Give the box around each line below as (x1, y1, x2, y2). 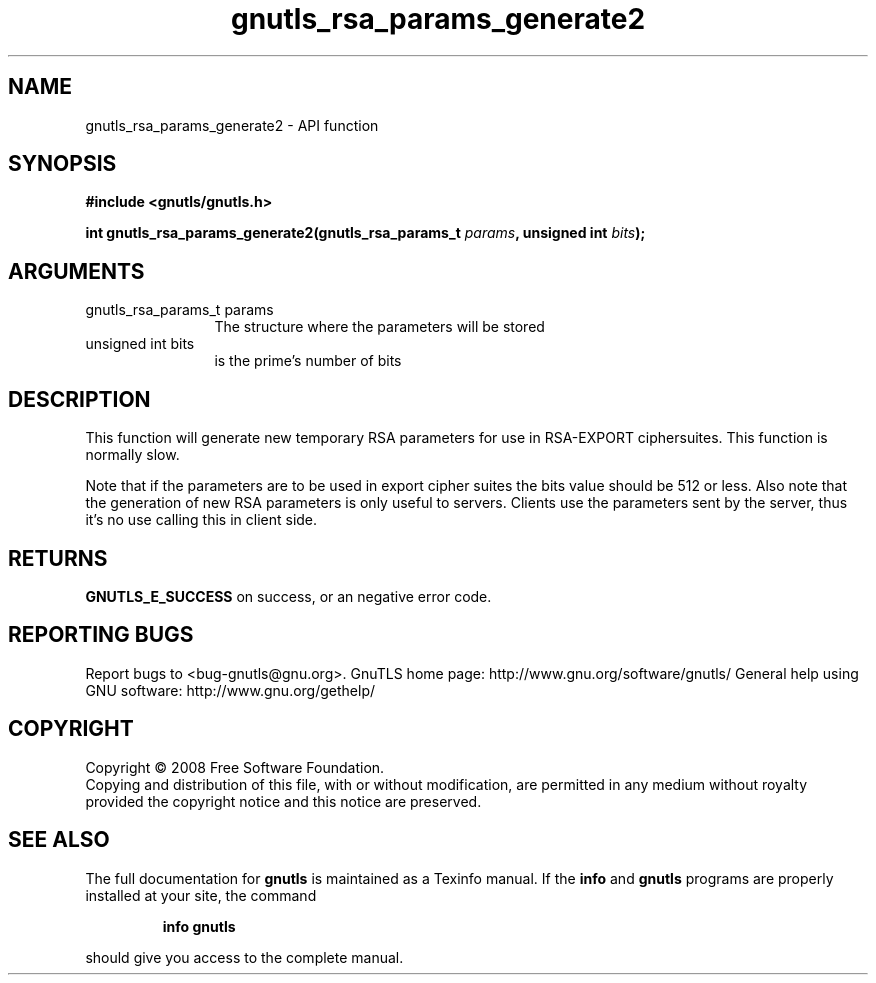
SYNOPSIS (8, 151, 117, 177)
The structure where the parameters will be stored (214, 318, 545, 336)
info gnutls (162, 917, 236, 935)
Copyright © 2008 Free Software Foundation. (85, 758, 385, 776)
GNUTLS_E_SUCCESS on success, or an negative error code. (85, 587, 492, 605)
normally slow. (85, 446, 180, 464)
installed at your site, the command (85, 886, 317, 904)
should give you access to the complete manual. (85, 948, 404, 966)
